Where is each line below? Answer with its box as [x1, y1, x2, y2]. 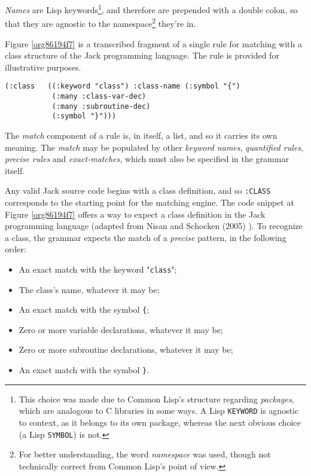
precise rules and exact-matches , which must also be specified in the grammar [5, 152, 289, 165]
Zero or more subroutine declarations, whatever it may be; [19, 343, 233, 356]
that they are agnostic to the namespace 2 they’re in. [5, 16, 196, 29]
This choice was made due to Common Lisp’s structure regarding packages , [19, 392, 294, 405]
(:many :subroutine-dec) [51, 102, 151, 111]
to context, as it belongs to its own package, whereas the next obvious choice [19, 416, 301, 428]
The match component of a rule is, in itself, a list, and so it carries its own [5, 129, 278, 141]
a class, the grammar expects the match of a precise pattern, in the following [5, 231, 286, 243]
